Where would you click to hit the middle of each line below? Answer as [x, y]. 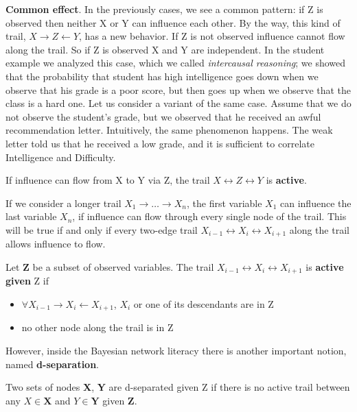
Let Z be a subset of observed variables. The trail [110, 266]
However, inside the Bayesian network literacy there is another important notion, [176, 351]
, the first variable [224, 203]
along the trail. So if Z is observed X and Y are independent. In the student [165, 49]
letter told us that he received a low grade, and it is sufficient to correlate [160, 143]
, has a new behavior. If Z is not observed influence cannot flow [212, 36]
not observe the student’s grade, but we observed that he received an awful [163, 116]
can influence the [316, 203]
